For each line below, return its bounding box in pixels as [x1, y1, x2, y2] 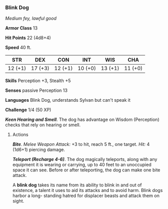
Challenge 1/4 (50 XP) [5, 107, 52, 113]
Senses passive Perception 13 [5, 87, 68, 94]
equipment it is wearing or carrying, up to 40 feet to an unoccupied [12, 162, 151, 168]
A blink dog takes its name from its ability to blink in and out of [12, 182, 142, 188]
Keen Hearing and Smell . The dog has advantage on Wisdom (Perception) [5, 117, 159, 123]
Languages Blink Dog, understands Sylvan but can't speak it [5, 97, 131, 103]
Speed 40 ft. [5, 45, 32, 51]
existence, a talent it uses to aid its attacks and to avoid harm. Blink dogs [12, 187, 163, 193]
